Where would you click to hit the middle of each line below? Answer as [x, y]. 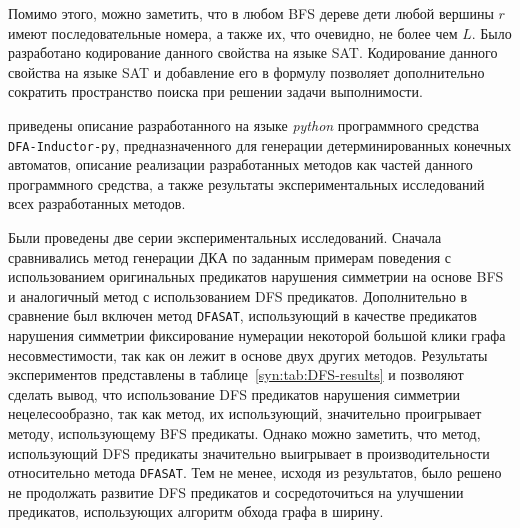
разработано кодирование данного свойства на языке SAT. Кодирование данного [253, 52]
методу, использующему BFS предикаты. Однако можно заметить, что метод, [244, 433]
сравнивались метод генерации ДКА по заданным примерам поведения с [230, 256]
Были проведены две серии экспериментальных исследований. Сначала [225, 237]
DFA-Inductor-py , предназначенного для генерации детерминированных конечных [260, 144]
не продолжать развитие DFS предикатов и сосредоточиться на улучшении [236, 491]
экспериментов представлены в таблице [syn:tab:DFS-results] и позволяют [236, 374]
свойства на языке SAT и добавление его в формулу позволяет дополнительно [246, 71]
